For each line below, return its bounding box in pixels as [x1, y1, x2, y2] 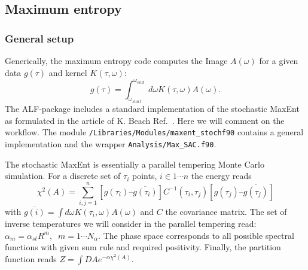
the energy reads [191, 169, 252, 182]
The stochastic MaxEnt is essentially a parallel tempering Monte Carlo [5, 157, 264, 170]
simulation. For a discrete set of [5, 169, 121, 182]
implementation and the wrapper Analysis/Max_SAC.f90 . [5, 137, 216, 150]
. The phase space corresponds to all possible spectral [98, 229, 294, 241]
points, [132, 169, 157, 182]
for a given [259, 54, 298, 66]
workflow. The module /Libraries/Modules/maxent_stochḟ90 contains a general [5, 126, 304, 138]
